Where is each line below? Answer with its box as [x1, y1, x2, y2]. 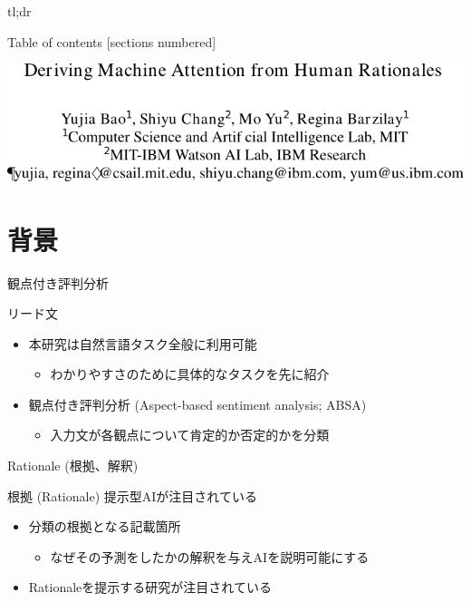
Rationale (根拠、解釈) [7, 456, 139, 475]
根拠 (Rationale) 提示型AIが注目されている [7, 486, 257, 505]
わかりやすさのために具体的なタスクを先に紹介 [50, 364, 330, 384]
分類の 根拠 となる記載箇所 [28, 517, 181, 536]
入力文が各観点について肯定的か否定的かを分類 [50, 425, 330, 444]
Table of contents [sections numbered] [7, 32, 216, 51]
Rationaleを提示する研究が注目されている [28, 578, 272, 597]
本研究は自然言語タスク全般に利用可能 [28, 334, 257, 353]
